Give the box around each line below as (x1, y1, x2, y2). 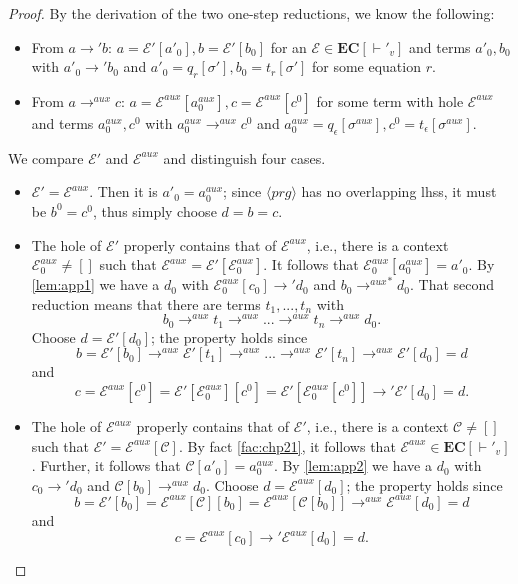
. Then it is (89, 181, 158, 202)
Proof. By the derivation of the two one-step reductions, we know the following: (8, 3, 495, 23)
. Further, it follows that (31, 455, 181, 476)
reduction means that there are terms (31, 293, 261, 314)
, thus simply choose (92, 200, 217, 221)
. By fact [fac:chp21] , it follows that (178, 435, 396, 456)
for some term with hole (316, 90, 464, 111)
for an (270, 36, 307, 57)
